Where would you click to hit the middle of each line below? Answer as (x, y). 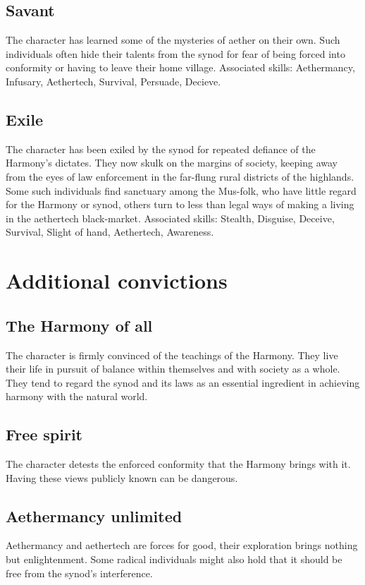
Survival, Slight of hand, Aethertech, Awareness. (110, 232)
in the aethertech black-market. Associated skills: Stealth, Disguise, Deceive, (170, 218)
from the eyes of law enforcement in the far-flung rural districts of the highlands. (180, 176)
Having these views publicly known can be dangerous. (122, 477)
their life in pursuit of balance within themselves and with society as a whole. (173, 369)
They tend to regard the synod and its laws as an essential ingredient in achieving (183, 382)
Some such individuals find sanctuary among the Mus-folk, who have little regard (181, 190)
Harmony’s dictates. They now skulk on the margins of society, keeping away (172, 163)
